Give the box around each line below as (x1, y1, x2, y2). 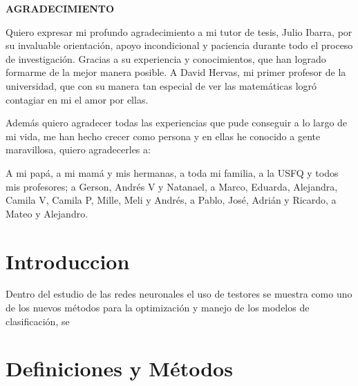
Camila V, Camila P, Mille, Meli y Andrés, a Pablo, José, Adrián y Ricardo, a (6, 193, 337, 207)
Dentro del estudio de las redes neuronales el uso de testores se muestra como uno (6, 287, 352, 301)
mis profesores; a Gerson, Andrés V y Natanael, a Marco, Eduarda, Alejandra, (6, 179, 338, 193)
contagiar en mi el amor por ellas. (6, 92, 149, 106)
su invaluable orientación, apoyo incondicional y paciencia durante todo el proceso (6, 38, 353, 52)
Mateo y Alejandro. (6, 206, 88, 220)
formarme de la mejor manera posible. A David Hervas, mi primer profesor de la (6, 65, 346, 79)
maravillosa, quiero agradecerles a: (6, 142, 151, 157)
